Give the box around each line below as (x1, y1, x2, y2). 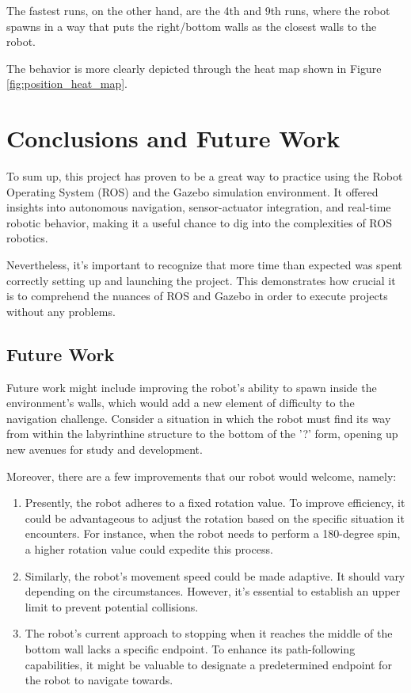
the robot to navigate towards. (25, 672, 173, 688)
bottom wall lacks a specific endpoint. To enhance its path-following (25, 640, 356, 657)
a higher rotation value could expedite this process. (25, 540, 273, 557)
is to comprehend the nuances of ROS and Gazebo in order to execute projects (6, 287, 388, 304)
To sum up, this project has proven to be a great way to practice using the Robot (6, 168, 403, 185)
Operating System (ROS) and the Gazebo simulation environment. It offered (6, 183, 379, 200)
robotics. (6, 230, 48, 246)
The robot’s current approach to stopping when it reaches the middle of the (25, 625, 393, 642)
